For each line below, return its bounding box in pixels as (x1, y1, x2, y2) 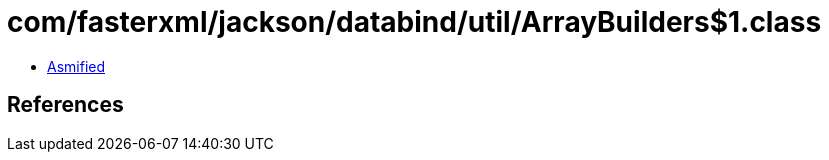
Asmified (47, 57, 106, 75)
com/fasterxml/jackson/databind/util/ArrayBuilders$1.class (7, 5, 822, 39)
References (7, 92, 124, 118)
